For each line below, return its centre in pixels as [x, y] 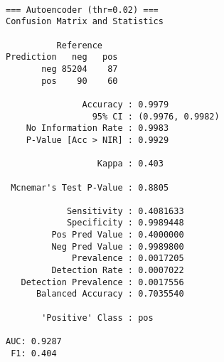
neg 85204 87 [80, 69]
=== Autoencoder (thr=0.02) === [82, 10]
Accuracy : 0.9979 [126, 104]
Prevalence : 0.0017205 [128, 259]
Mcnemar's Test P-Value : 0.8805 [90, 187]
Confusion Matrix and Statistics [85, 22]
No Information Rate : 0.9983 [97, 128]
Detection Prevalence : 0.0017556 [102, 282]
